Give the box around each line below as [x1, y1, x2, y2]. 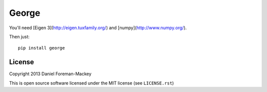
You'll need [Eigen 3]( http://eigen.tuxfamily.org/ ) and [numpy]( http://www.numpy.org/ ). [9, 25, 187, 31]
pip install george [18, 45, 65, 51]
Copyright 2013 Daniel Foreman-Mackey [9, 71, 91, 77]
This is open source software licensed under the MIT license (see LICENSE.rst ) [9, 80, 174, 86]
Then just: [9, 34, 30, 40]
